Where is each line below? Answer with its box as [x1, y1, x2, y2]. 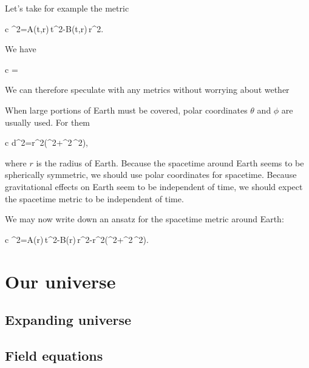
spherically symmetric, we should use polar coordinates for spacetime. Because [5, 168, 297, 181]
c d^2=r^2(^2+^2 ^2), [5, 136, 88, 149]
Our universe [5, 268, 116, 293]
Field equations [5, 346, 103, 364]
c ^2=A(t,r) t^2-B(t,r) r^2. [5, 22, 104, 35]
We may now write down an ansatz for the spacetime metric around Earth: [5, 213, 284, 225]
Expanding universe [5, 310, 132, 329]
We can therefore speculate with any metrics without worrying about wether [5, 83, 290, 96]
